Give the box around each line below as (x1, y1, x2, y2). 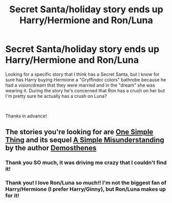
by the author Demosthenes (5, 144, 97, 152)
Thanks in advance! (5, 113, 47, 119)
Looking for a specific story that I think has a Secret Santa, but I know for (5, 71, 160, 77)
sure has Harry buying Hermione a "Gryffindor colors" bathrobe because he (5, 76, 166, 83)
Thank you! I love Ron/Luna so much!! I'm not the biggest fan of (5, 179, 167, 187)
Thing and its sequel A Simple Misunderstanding (5, 136, 164, 145)
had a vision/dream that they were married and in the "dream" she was (5, 82, 156, 88)
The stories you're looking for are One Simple (5, 128, 154, 136)
